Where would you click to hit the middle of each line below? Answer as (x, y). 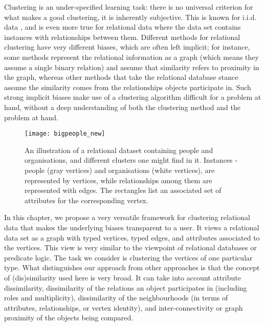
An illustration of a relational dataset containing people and (119, 150)
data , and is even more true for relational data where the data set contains (123, 27)
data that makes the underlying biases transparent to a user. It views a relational (132, 227)
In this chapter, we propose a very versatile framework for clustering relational (127, 217)
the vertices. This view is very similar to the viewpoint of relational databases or (130, 247)
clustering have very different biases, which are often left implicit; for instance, (127, 47)
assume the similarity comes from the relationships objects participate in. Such (128, 87)
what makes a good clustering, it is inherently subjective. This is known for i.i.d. (130, 17)
